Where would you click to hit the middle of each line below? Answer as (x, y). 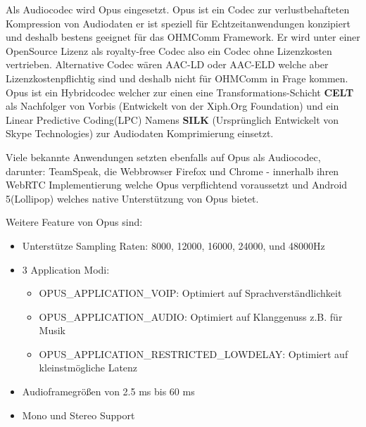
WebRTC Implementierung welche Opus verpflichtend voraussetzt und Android (177, 185)
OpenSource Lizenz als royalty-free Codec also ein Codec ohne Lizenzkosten (169, 50)
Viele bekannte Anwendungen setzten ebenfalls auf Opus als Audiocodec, (163, 157)
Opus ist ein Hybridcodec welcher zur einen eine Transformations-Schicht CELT (180, 92)
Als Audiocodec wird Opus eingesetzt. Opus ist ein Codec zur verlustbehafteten (178, 9)
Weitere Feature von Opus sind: (74, 222)
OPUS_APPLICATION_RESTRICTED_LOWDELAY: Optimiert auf (194, 353)
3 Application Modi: (66, 269)
